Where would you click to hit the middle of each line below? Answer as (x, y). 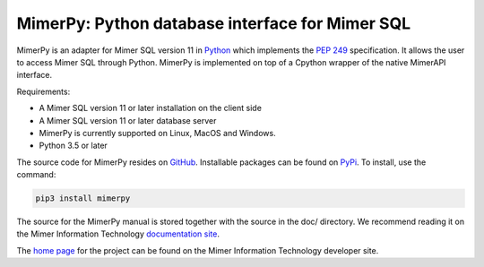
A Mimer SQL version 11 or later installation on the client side (150, 108)
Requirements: (43, 91)
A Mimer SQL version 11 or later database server (128, 120)
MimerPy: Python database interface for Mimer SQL (214, 23)
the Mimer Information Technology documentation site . (118, 234)
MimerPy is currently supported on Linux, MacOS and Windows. (158, 133)
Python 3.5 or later (73, 146)
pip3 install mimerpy (83, 198)
